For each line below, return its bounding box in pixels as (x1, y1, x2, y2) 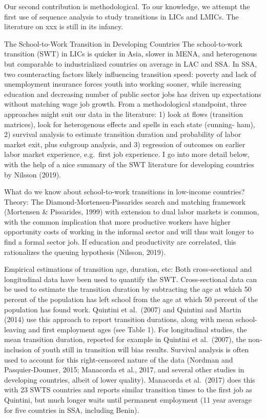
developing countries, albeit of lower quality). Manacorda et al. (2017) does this (4, 374, 255, 385)
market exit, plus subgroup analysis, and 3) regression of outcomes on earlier (4, 138, 245, 149)
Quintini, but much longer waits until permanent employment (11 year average (4, 394, 252, 405)
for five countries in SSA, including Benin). (4, 404, 139, 415)
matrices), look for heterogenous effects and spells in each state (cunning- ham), (4, 118, 255, 129)
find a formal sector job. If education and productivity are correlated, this (4, 236, 236, 247)
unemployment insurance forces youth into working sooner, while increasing (4, 78, 241, 89)
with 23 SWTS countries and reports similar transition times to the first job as (4, 384, 252, 395)
